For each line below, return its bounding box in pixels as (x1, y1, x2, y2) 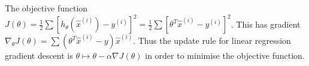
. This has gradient (231, 17, 301, 30)
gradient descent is (5, 49, 73, 62)
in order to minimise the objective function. (145, 49, 305, 62)
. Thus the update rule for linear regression (133, 34, 291, 47)
